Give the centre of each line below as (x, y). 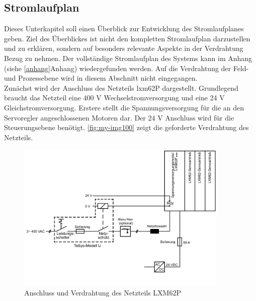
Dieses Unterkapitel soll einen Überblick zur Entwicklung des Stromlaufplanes (124, 28)
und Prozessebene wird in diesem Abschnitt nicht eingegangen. (101, 78)
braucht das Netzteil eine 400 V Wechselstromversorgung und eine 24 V (114, 98)
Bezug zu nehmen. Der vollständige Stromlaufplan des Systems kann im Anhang (128, 58)
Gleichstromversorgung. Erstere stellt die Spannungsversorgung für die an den (124, 107)
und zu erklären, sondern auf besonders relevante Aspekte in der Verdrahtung (124, 48)
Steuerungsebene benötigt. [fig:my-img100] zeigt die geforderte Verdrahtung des (126, 127)
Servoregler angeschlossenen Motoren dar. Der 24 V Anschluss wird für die (119, 117)
